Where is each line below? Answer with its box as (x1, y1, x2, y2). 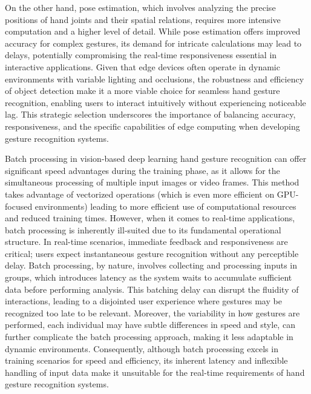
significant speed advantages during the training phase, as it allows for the (5, 164, 280, 176)
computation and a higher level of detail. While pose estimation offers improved (5, 25, 301, 38)
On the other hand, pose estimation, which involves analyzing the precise (5, 1, 276, 13)
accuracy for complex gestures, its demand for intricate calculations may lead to (5, 36, 302, 49)
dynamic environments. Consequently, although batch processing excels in (5, 342, 278, 355)
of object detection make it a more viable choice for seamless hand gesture (5, 84, 280, 97)
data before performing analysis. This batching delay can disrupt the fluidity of (5, 282, 299, 295)
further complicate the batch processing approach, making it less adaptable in (5, 330, 293, 343)
